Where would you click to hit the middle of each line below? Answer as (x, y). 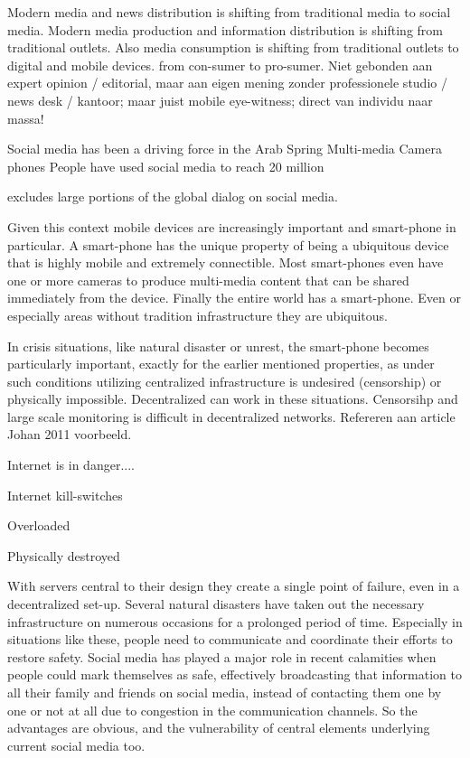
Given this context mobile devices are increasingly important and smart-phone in (232, 226)
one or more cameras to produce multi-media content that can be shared (208, 280)
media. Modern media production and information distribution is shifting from (225, 29)
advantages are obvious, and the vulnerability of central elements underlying (219, 728)
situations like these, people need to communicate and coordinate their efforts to (230, 639)
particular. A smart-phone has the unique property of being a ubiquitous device (228, 244)
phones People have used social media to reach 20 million (166, 166)
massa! (26, 118)
